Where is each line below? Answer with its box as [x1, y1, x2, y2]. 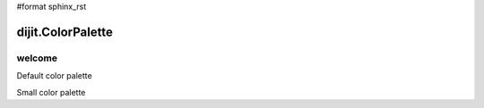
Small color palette [16, 87, 86, 97]
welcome [16, 52, 58, 64]
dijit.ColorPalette [16, 24, 114, 39]
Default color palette [16, 71, 93, 81]
